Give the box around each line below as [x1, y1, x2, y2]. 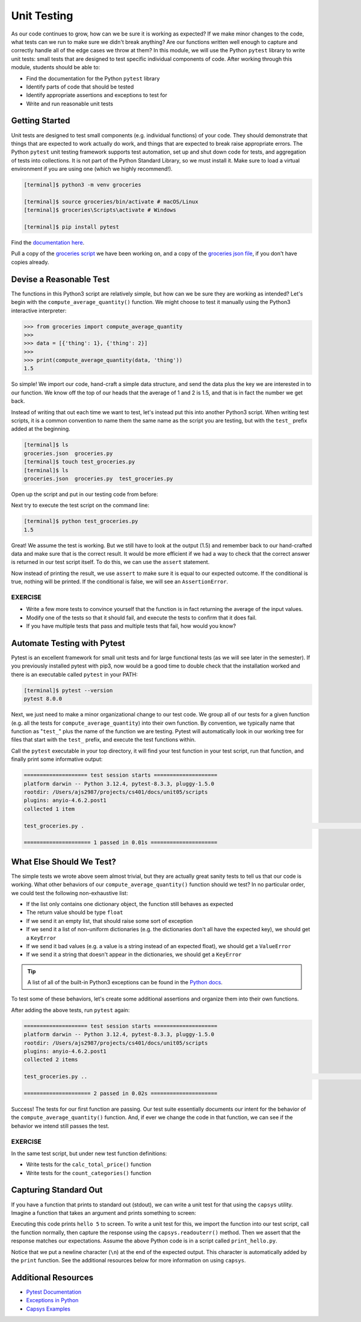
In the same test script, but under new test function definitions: [11, 1150, 167, 1157]
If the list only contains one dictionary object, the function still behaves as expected [26, 900, 233, 907]
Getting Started [11, 116, 70, 126]
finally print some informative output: [11, 756, 103, 763]
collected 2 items [23, 1057, 78, 1063]
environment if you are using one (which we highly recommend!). [11, 166, 173, 173]
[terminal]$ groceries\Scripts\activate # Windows [23, 206, 177, 214]
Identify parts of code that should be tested [26, 83, 134, 90]
